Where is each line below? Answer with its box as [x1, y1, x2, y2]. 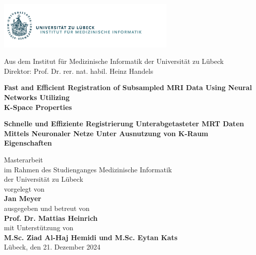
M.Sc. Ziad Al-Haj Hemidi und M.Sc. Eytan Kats [4, 232, 178, 242]
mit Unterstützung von [4, 222, 74, 233]
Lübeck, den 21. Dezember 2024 [4, 242, 101, 252]
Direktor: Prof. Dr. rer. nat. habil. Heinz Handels [4, 65, 154, 76]
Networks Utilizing [4, 92, 70, 102]
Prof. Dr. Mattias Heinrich [4, 212, 98, 223]
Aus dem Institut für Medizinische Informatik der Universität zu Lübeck [4, 56, 224, 66]
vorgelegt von [4, 183, 45, 194]
